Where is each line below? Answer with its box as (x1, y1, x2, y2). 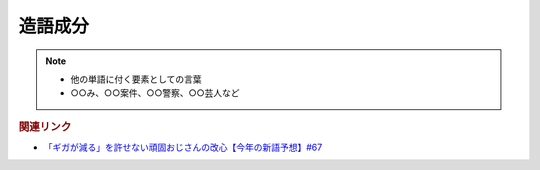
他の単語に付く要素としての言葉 (70, 73, 202, 85)
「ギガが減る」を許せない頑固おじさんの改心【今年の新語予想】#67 (43, 141, 323, 153)
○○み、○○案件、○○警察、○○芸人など (70, 87, 240, 99)
